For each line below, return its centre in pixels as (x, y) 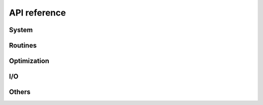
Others (20, 92)
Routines (23, 45)
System (21, 30)
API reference (38, 13)
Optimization (29, 61)
